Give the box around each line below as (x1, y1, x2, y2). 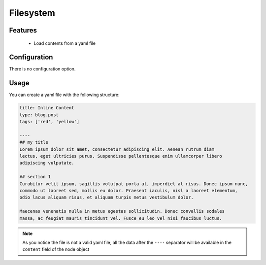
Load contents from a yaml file (33, 40, 96, 46)
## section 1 (19, 174, 51, 180)
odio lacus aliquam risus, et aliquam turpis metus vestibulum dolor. (19, 195, 194, 200)
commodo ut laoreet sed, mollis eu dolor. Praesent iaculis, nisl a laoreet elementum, (19, 188, 238, 194)
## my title (19, 139, 49, 145)
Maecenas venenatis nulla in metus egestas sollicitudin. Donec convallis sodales (19, 208, 225, 214)
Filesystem (9, 7, 55, 18)
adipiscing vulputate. (19, 160, 74, 166)
